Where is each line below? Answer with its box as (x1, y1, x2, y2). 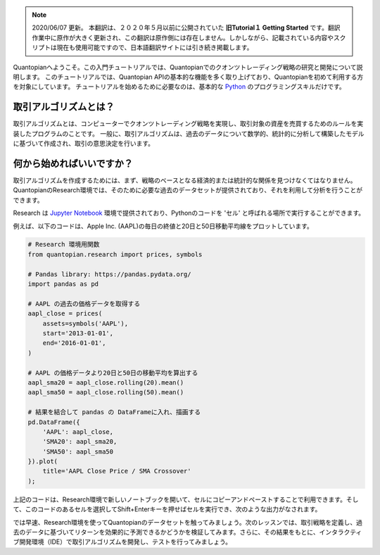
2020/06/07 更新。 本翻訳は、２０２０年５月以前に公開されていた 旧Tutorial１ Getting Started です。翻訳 (32, 23, 341, 32)
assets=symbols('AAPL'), (42, 319, 129, 328)
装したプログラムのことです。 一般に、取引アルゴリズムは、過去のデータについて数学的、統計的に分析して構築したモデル (13, 129, 365, 137)
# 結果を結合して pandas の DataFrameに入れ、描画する (27, 409, 201, 416)
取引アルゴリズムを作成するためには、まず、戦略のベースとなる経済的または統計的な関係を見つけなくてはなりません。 (13, 176, 357, 185)
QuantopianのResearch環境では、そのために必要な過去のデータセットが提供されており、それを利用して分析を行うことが (13, 186, 363, 194)
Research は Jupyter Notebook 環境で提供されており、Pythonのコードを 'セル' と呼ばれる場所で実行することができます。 (13, 208, 365, 218)
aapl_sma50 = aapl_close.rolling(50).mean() (27, 388, 184, 397)
